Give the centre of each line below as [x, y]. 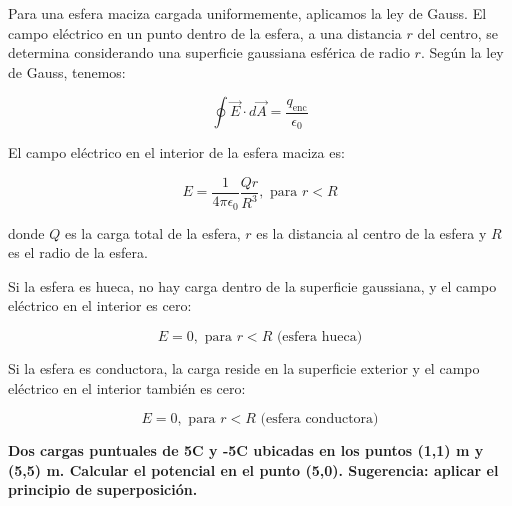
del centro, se [458, 32]
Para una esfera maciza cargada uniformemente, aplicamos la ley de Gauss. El [247, 13]
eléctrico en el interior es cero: [100, 305]
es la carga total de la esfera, [152, 232]
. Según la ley [462, 52]
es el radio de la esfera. [78, 252]
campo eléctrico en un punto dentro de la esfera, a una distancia [205, 32]
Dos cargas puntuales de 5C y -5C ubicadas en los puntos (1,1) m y [246, 450]
